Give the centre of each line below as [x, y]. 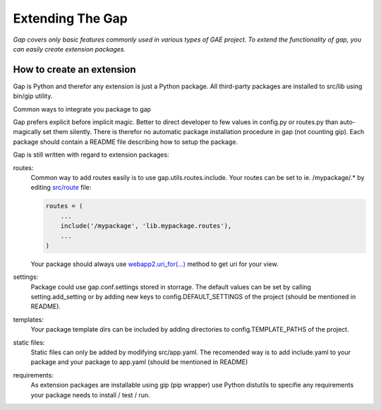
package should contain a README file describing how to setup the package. [125, 142]
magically [27, 132]
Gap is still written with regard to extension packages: [91, 155]
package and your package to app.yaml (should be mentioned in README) [139, 362]
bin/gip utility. [33, 96]
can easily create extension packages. [69, 49]
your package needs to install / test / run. [91, 394]
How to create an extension [74, 70]
